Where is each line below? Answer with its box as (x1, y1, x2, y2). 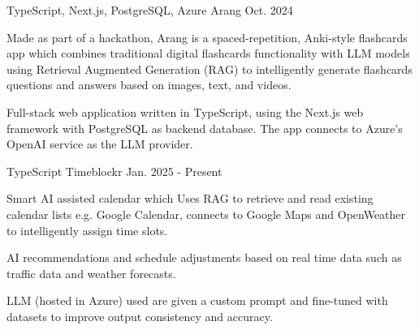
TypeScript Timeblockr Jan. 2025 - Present (6, 162, 222, 179)
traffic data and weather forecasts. (6, 264, 176, 281)
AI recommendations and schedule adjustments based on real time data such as (6, 249, 402, 266)
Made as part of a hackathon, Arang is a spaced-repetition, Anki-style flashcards (6, 28, 408, 45)
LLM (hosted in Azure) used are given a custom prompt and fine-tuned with (6, 292, 388, 309)
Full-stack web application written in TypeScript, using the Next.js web (6, 103, 364, 120)
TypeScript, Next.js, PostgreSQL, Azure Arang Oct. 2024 (6, 2, 293, 18)
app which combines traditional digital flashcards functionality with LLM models (6, 45, 410, 62)
